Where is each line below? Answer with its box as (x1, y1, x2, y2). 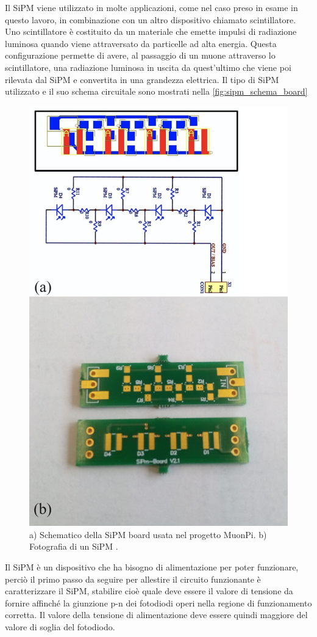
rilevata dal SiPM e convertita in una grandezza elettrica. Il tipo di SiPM (5, 73, 279, 86)
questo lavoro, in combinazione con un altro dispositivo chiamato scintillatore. (5, 13, 296, 26)
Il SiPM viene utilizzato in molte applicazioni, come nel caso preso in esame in (5, 1, 298, 13)
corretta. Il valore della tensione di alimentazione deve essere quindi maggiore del (5, 608, 308, 621)
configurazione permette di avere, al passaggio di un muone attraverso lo (5, 49, 276, 62)
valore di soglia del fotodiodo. (5, 620, 115, 633)
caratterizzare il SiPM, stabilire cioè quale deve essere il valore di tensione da (5, 584, 293, 597)
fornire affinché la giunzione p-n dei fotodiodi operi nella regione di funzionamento (5, 596, 312, 609)
